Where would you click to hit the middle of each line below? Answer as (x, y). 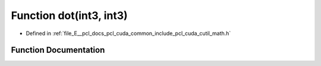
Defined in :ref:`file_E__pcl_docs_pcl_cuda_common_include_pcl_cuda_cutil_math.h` (128, 33)
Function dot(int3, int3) (69, 15)
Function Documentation (58, 50)
